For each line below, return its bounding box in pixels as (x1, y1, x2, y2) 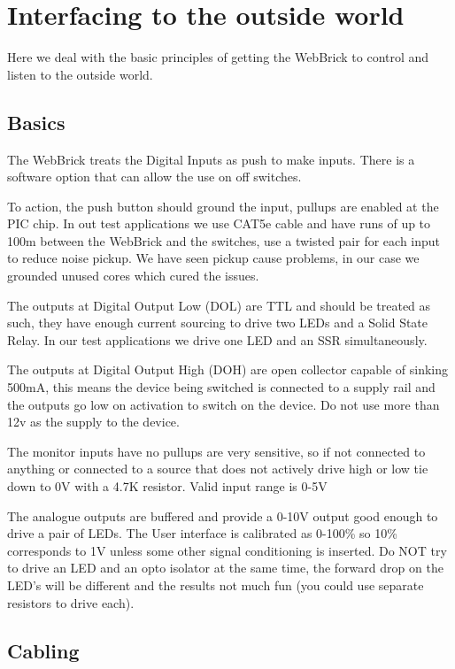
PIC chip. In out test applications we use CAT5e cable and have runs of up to (7, 214, 431, 233)
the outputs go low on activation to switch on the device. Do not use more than (7, 395, 440, 413)
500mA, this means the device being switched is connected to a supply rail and (7, 378, 436, 396)
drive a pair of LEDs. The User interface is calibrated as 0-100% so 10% (7, 524, 397, 542)
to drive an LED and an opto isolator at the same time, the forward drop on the (7, 558, 443, 577)
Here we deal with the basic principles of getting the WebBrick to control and (7, 48, 429, 66)
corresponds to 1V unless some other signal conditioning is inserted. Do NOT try (7, 541, 447, 559)
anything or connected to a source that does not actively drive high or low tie (7, 459, 428, 478)
